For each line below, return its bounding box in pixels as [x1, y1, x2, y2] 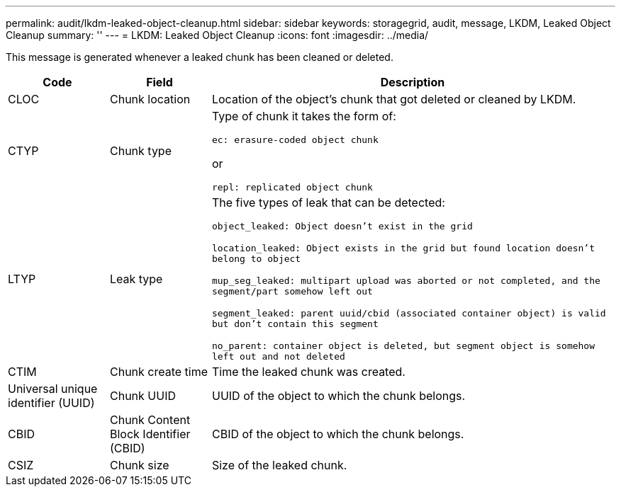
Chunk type [109, 144, 172, 158]
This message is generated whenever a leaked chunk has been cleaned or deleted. [6, 51, 393, 63]
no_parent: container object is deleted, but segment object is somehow [211, 341, 595, 351]
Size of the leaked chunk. [211, 458, 347, 472]
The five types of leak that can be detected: [211, 195, 445, 210]
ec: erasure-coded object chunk [211, 135, 379, 145]
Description [380, 75, 445, 89]
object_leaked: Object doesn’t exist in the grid [211, 221, 473, 231]
